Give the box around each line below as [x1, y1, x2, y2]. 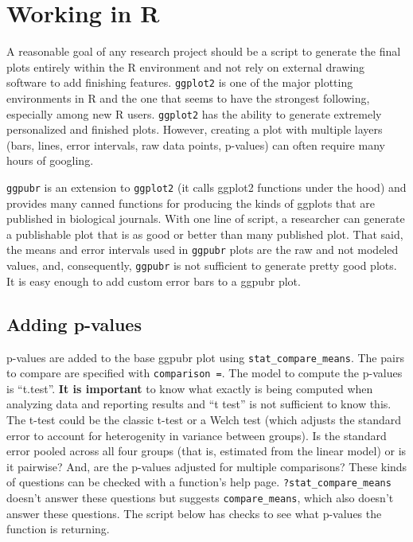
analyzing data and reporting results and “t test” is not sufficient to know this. [6, 396, 392, 412]
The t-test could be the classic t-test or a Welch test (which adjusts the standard [6, 411, 402, 428]
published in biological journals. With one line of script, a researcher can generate [6, 210, 405, 227]
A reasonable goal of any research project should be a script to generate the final [6, 43, 401, 60]
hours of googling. [6, 152, 94, 169]
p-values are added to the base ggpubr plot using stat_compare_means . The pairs [6, 349, 404, 365]
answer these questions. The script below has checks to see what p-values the [6, 505, 382, 521]
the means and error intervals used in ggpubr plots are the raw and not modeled [6, 241, 399, 258]
